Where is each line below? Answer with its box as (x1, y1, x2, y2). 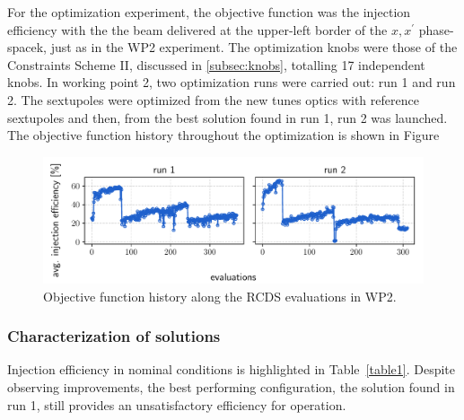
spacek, (7, 38, 48, 57)
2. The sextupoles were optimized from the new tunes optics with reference (7, 90, 419, 109)
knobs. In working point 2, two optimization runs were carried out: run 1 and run (7, 73, 456, 92)
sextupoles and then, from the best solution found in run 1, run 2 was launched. (7, 108, 448, 127)
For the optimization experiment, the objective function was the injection (7, 3, 411, 21)
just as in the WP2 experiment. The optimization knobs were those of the (50, 38, 458, 57)
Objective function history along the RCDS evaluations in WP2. (43, 286, 397, 305)
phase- (418, 20, 454, 39)
